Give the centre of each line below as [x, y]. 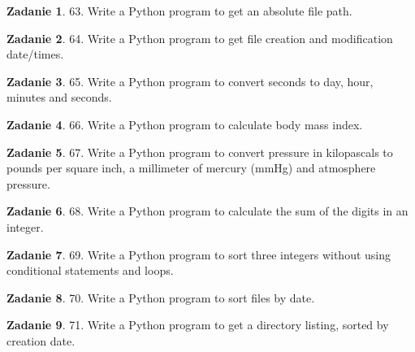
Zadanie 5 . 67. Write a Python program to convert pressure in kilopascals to [200, 152]
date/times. [35, 54]
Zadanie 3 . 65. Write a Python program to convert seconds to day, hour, [190, 81]
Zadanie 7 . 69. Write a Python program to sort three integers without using [199, 254]
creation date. [41, 340]
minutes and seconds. [59, 97]
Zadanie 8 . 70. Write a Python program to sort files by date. [161, 297]
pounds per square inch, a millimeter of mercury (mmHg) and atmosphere [191, 168]
